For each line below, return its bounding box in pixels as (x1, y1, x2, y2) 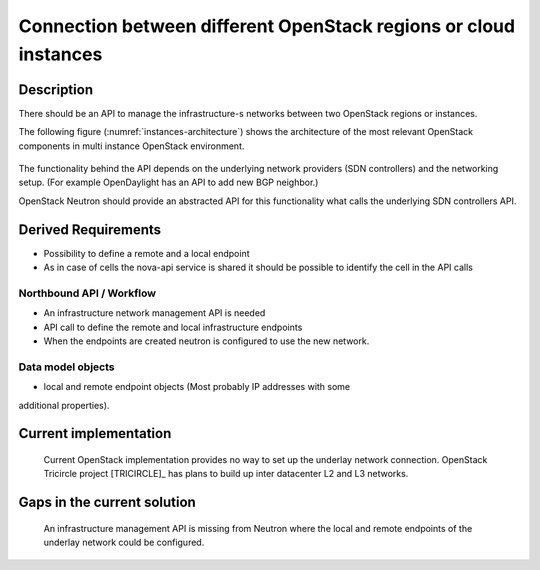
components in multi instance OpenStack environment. (18, 140, 245, 152)
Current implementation (18, 425, 172, 442)
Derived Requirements (18, 221, 162, 238)
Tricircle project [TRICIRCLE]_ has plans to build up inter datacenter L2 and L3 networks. (43, 468, 409, 480)
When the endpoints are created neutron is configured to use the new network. (43, 335, 370, 347)
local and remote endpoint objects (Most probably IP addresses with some (43, 381, 351, 393)
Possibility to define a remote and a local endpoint (43, 247, 250, 259)
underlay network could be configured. (43, 536, 205, 549)
